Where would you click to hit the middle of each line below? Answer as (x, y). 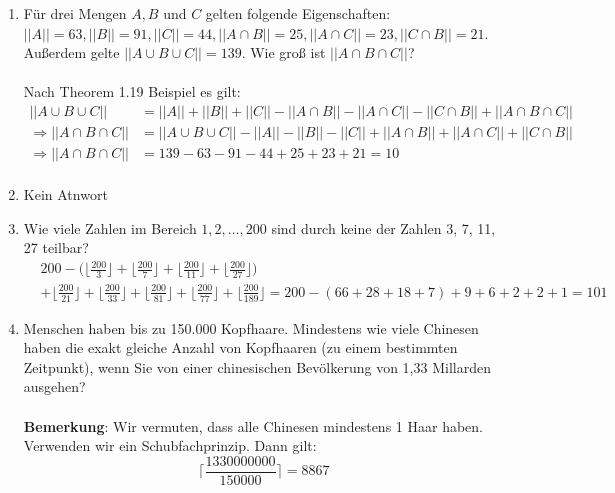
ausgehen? (54, 386)
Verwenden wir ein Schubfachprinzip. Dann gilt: (170, 445)
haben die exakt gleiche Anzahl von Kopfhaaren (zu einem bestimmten (240, 347)
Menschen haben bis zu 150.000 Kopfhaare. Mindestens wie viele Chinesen (251, 327)
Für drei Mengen (75, 13)
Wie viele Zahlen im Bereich (110, 227)
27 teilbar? (56, 247)
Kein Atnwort (65, 194)
